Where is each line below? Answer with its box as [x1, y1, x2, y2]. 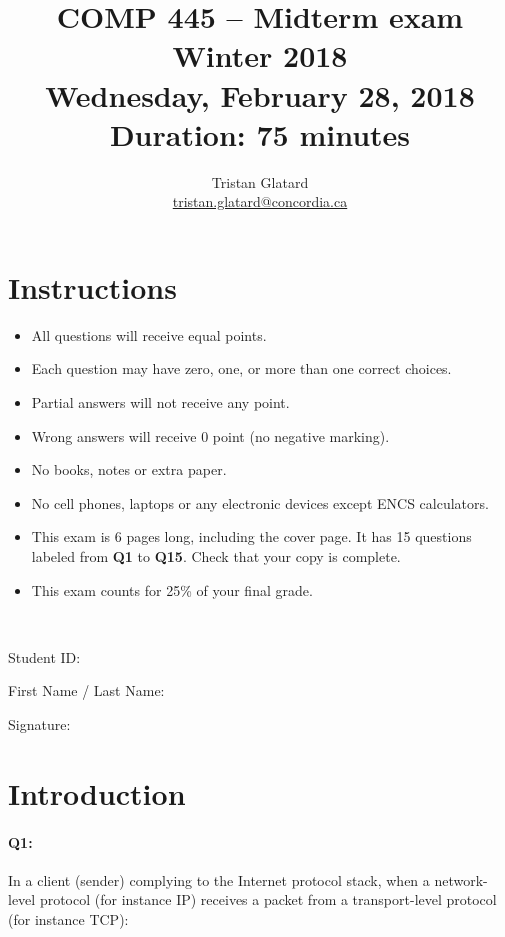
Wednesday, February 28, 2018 [45, 74, 475, 115]
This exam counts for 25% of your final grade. [31, 579, 313, 600]
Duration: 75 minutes [109, 113, 411, 154]
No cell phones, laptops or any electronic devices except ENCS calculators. [31, 492, 489, 513]
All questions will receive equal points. [31, 324, 267, 345]
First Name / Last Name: [8, 680, 165, 701]
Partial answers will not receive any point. [31, 392, 290, 412]
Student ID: [8, 646, 81, 667]
